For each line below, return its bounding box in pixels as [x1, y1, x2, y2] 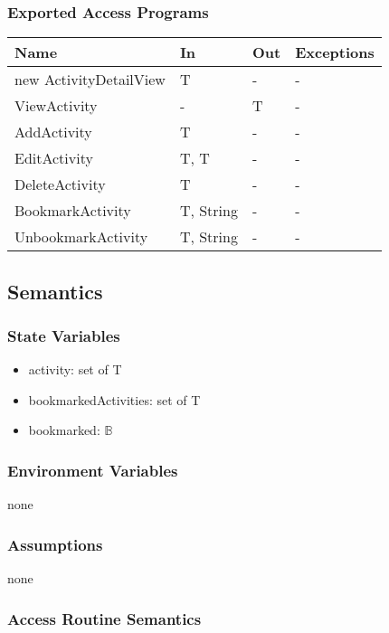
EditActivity [14, 147, 93, 169]
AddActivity [14, 121, 92, 143]
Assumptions [7, 533, 103, 555]
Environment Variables [7, 458, 178, 481]
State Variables [7, 324, 120, 346]
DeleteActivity [14, 174, 106, 195]
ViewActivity [14, 95, 98, 117]
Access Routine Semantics [7, 607, 202, 629]
